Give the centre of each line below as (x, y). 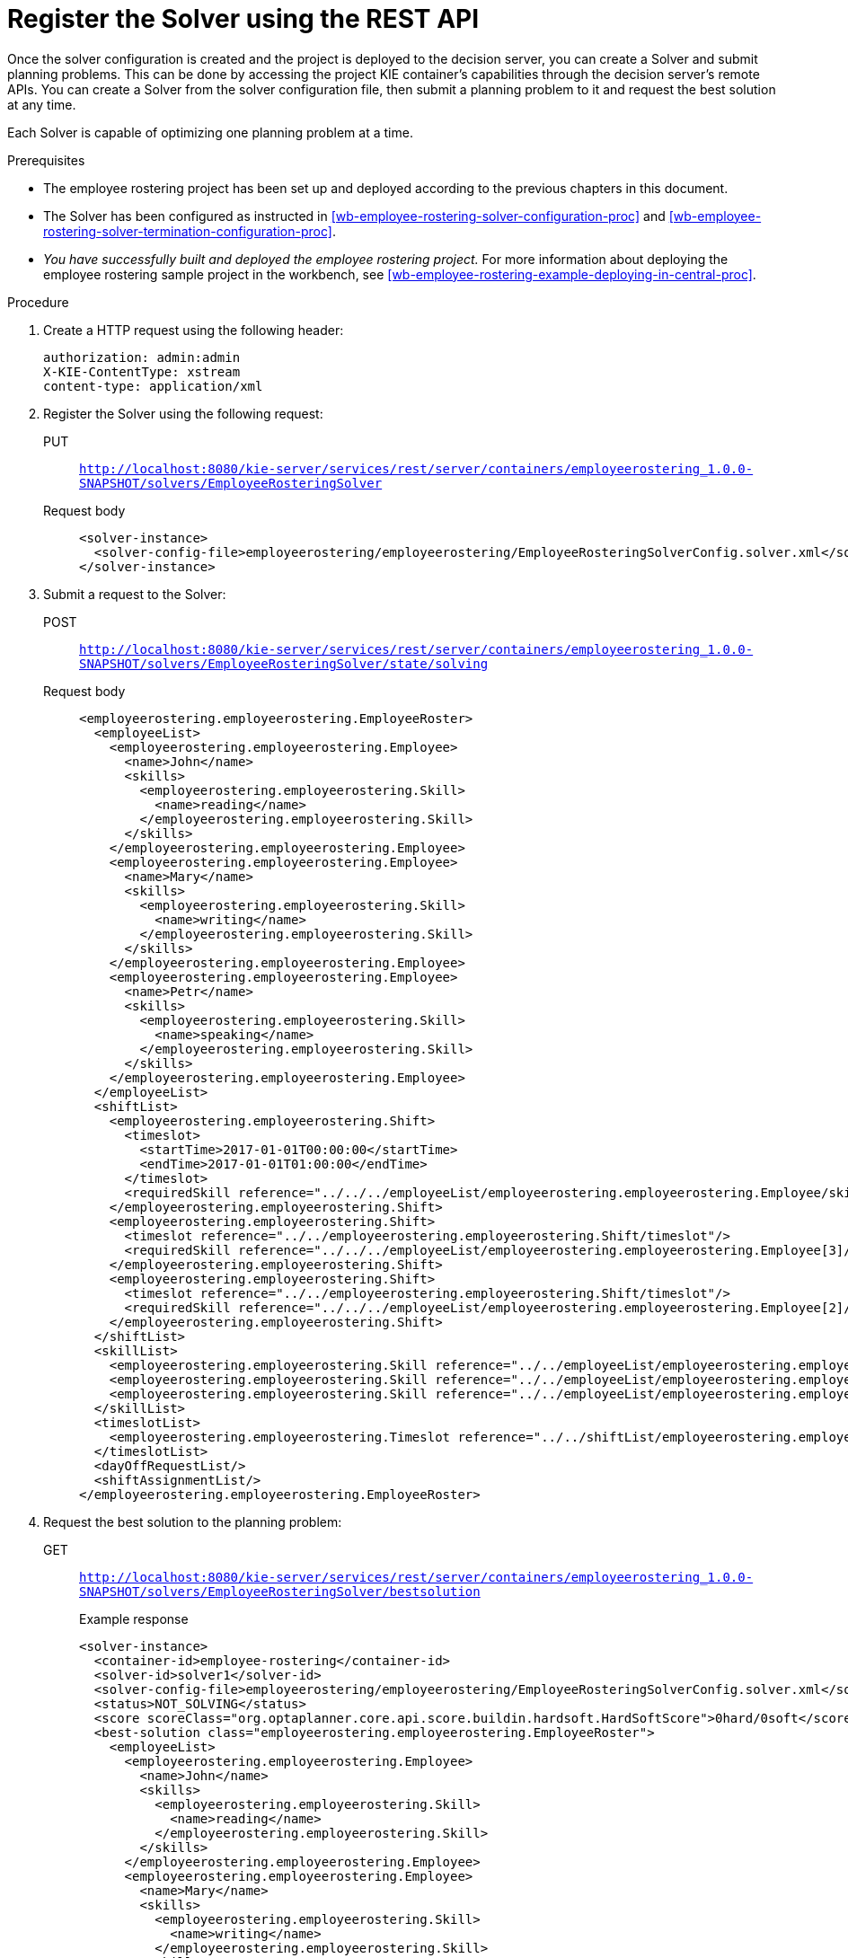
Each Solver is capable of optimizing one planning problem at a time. (210, 132)
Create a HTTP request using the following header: (194, 330)
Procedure (38, 302)
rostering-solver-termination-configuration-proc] (188, 231)
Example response (134, 1618)
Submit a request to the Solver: (135, 594)
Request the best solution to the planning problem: (193, 1521)
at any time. (42, 104)
